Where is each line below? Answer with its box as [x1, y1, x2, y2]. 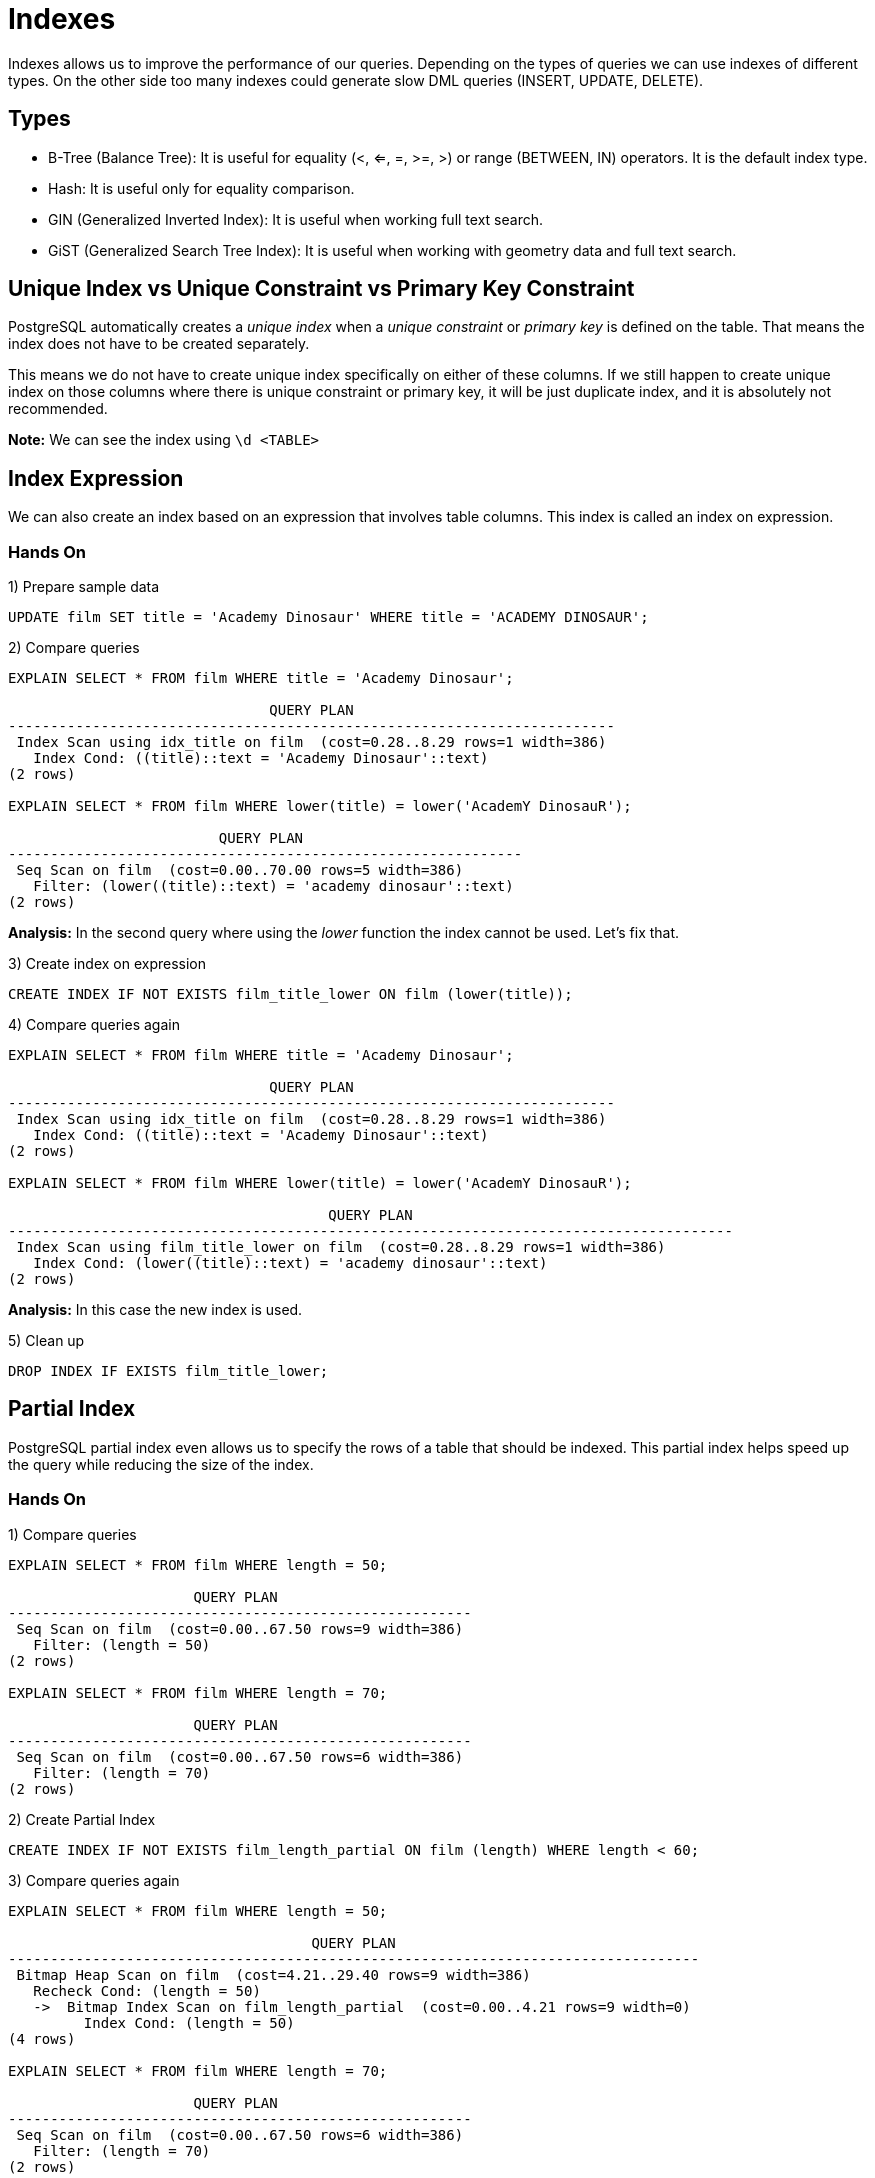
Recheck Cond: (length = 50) [33, 1982, 261, 1999]
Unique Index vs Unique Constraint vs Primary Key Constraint [8, 276, 635, 302]
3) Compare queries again [8, 1871, 180, 1889]
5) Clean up [8, 1332, 85, 1350]
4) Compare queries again [8, 1016, 180, 1034]
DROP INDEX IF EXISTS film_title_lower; [8, 1363, 329, 1380]
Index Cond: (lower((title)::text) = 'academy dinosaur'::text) [33, 1255, 548, 1272]
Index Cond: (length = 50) [83, 2014, 295, 2031]
